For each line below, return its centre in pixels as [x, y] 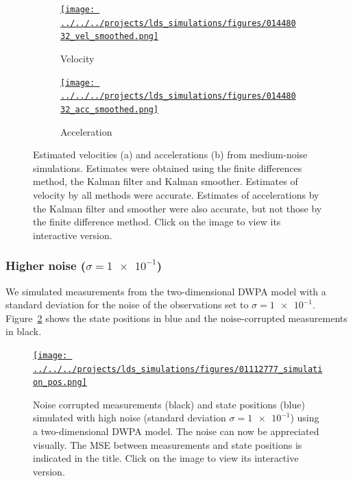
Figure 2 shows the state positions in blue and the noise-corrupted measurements [176, 318]
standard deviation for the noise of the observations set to [127, 305]
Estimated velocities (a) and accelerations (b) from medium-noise [170, 155]
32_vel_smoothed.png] [110, 37]
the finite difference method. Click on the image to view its [157, 222]
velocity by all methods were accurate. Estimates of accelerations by [176, 194]
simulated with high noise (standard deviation [130, 418]
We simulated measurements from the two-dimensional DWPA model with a [166, 291]
